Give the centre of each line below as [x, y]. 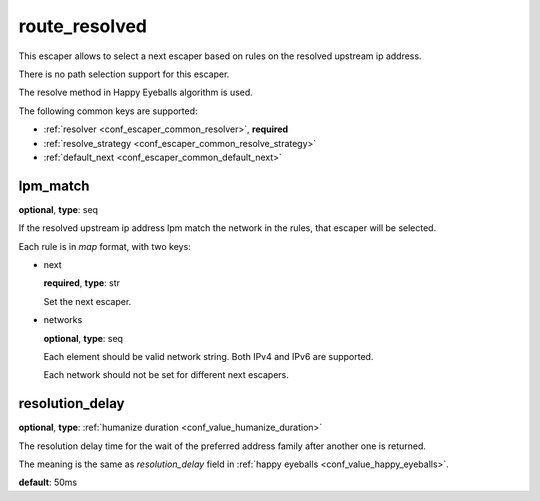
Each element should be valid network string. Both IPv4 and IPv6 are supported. [208, 356]
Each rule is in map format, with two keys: [105, 246]
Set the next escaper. [87, 301]
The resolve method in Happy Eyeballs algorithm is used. [136, 92]
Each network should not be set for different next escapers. [166, 375]
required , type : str [81, 283]
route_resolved [82, 26]
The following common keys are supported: [108, 111]
